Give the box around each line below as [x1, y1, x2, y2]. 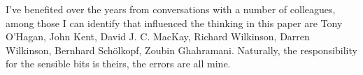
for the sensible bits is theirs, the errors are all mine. [6, 56, 231, 71]
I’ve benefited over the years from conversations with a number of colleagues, [6, 2, 336, 16]
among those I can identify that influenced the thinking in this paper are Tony [6, 15, 343, 30]
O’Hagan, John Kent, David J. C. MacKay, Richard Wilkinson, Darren [6, 29, 310, 44]
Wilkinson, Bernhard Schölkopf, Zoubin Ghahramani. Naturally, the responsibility [6, 42, 357, 57]
